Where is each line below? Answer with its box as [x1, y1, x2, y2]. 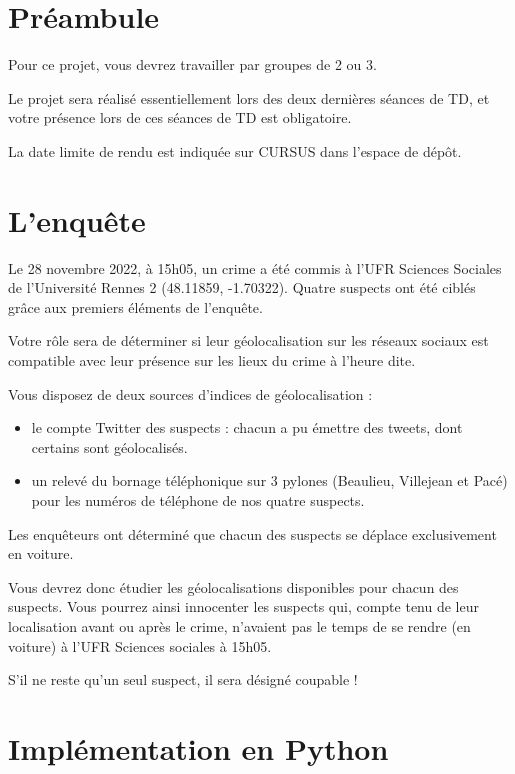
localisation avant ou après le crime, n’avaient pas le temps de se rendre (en [8, 615, 471, 636]
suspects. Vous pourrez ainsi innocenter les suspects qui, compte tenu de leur [8, 596, 479, 617]
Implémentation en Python [8, 727, 389, 768]
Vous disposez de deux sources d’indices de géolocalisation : [8, 383, 373, 404]
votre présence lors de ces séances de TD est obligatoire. [8, 107, 352, 128]
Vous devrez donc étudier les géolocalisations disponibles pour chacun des [8, 576, 459, 597]
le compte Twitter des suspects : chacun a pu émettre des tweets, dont [31, 417, 463, 438]
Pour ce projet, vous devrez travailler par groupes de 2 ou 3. [8, 54, 377, 75]
